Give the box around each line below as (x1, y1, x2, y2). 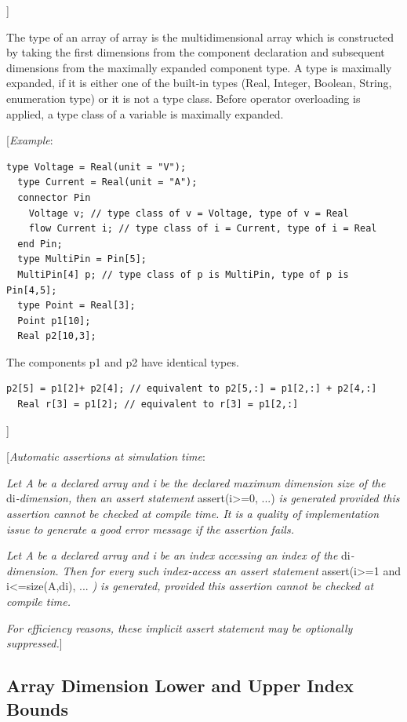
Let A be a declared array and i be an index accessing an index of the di (6, 547, 351, 563)
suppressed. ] (6, 635, 63, 651)
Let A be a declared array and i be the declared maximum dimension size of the (6, 474, 386, 490)
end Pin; (17, 238, 63, 250)
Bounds (6, 696, 69, 720)
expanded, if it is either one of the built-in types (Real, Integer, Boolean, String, (6, 75, 392, 91)
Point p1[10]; (17, 315, 91, 326)
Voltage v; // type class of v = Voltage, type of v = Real (28, 207, 349, 219)
